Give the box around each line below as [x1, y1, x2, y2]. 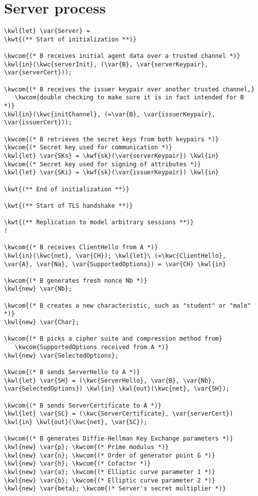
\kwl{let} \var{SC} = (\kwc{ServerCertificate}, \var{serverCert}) [4, 410, 233, 418]
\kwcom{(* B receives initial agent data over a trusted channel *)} [4, 52, 240, 60]
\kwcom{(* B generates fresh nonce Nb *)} [4, 277, 147, 284]
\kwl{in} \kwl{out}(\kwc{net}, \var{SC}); [4, 418, 147, 426]
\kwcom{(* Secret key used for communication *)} [4, 144, 172, 151]
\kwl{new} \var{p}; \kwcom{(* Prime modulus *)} [4, 443, 169, 451]
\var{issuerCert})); [4, 119, 72, 126]
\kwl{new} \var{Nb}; [4, 285, 72, 293]
